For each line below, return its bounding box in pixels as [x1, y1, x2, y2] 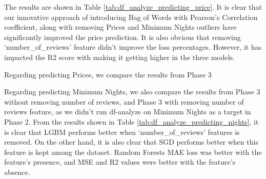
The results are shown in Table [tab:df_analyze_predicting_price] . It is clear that [4, 2, 262, 12]
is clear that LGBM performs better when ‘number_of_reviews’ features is [4, 126, 240, 137]
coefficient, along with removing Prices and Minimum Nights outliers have [4, 22, 237, 32]
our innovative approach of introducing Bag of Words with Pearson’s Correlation [4, 11, 258, 22]
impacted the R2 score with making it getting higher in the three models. [4, 51, 235, 62]
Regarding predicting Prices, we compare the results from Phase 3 [4, 69, 212, 79]
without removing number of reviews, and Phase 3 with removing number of [4, 96, 244, 107]
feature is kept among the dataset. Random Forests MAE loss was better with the [4, 146, 262, 157]
